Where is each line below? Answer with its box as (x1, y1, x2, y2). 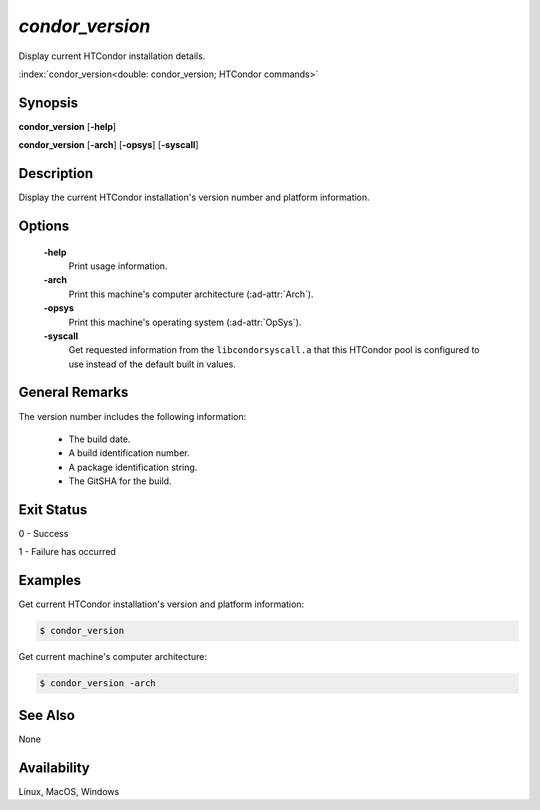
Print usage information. (68, 260, 168, 272)
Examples (18, 572, 82, 589)
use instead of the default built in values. (68, 358, 237, 370)
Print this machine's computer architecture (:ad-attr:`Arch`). (68, 288, 314, 300)
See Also (18, 706, 75, 724)
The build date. (68, 433, 131, 445)
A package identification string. (68, 461, 198, 473)
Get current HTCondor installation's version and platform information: (18, 598, 305, 610)
